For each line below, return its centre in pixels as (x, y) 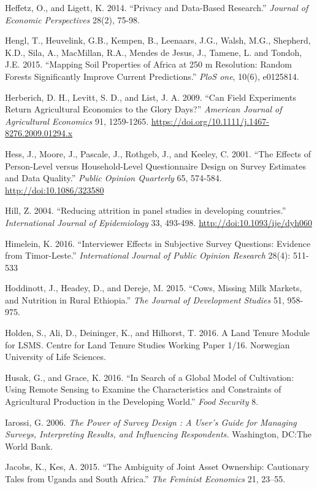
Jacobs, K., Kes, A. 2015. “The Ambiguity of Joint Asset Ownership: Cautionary (157, 467)
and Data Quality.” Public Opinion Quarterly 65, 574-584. (113, 178)
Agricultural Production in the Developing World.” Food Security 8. (132, 401)
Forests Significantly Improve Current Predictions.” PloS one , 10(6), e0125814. (152, 76)
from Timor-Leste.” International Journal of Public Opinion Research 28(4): (148, 255)
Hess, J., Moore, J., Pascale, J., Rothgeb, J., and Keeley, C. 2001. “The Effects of (158, 153)
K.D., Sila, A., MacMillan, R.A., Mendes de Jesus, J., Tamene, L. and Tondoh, (154, 52)
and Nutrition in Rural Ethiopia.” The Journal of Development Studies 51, (145, 299)
